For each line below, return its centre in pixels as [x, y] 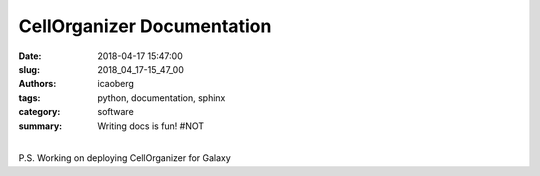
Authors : [37, 84]
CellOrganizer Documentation [145, 26]
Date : [30, 56]
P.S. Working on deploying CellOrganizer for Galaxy [125, 158]
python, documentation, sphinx [161, 97]
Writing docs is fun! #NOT [151, 126]
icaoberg [116, 84]
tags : [29, 97]
